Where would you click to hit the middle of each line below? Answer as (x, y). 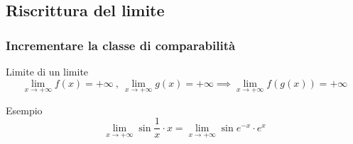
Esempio (24, 110)
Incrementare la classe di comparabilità (121, 45)
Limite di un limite (47, 71)
